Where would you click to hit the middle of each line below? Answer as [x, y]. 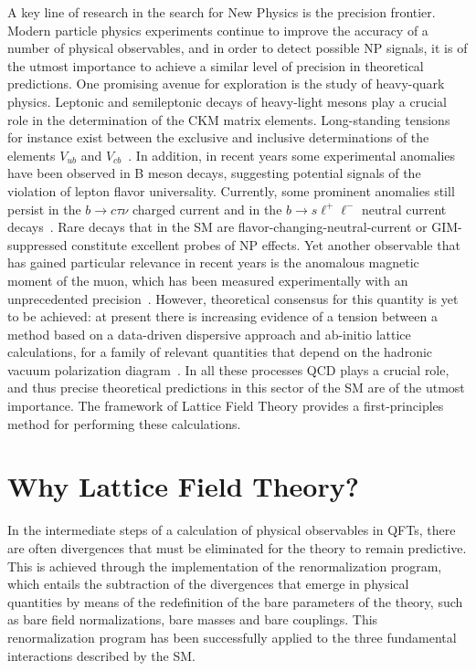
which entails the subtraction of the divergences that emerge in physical [208, 584]
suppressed [37, 244]
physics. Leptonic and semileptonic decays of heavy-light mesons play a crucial [227, 101]
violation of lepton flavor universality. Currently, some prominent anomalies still [231, 190]
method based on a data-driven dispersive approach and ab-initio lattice [209, 334]
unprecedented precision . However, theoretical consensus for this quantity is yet [233, 298]
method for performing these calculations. [124, 423]
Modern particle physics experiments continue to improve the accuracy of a [218, 30]
